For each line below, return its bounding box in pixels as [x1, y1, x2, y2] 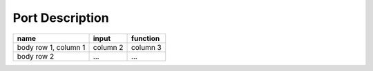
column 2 [93, 42, 124, 52]
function [131, 33, 160, 43]
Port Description [12, 10, 110, 25]
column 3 [131, 42, 162, 52]
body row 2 [17, 51, 55, 61]
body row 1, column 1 [17, 42, 86, 52]
